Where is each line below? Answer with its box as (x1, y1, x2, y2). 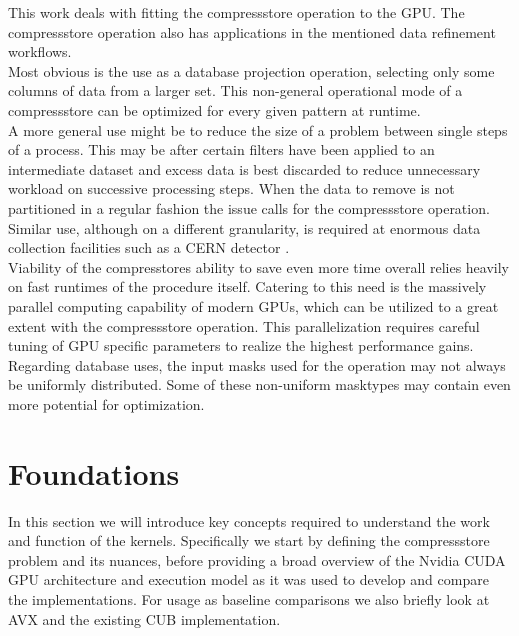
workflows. (8, 41, 72, 62)
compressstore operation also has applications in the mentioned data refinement (8, 21, 496, 42)
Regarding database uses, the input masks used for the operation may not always (8, 354, 506, 375)
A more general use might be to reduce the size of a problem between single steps (8, 119, 508, 140)
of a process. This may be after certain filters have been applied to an (8, 139, 435, 160)
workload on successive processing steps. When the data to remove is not (8, 178, 455, 199)
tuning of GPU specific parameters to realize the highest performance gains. (8, 335, 474, 356)
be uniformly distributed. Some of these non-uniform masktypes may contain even (8, 374, 511, 395)
